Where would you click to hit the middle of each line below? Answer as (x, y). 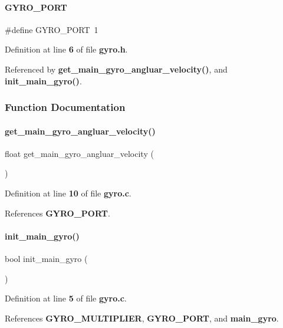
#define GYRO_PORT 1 (52, 29)
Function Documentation (65, 107)
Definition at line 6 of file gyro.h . (66, 49)
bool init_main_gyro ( (46, 258)
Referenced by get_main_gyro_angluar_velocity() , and (116, 69)
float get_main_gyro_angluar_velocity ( (79, 153)
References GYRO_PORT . (57, 213)
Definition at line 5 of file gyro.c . (66, 298)
